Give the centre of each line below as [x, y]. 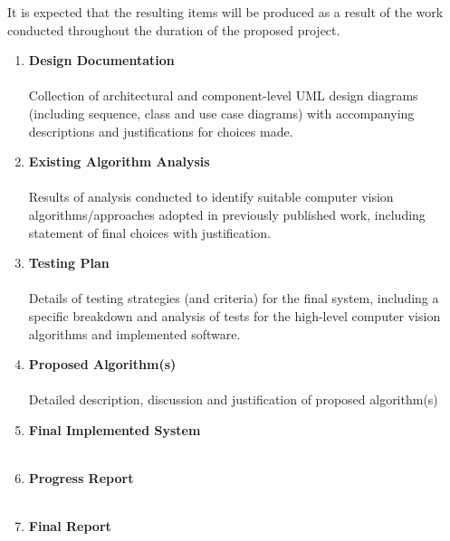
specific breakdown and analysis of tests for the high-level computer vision [235, 315]
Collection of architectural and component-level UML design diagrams [223, 95]
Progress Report [81, 478]
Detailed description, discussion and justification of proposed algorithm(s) [233, 399]
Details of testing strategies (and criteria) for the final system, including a [234, 298]
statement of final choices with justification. [149, 232]
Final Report [70, 526]
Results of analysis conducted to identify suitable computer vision [211, 197]
